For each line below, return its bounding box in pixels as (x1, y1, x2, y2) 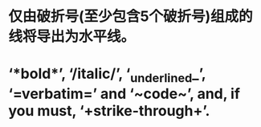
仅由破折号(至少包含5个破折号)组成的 (8, 7, 253, 26)
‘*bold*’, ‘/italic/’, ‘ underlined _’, (8, 65, 206, 85)
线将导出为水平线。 (8, 27, 136, 46)
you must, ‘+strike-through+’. (8, 101, 210, 120)
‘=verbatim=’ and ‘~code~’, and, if (8, 84, 241, 103)
